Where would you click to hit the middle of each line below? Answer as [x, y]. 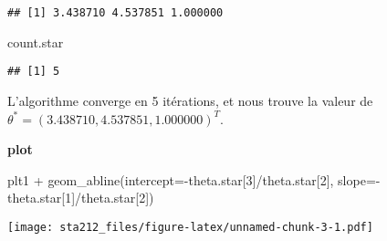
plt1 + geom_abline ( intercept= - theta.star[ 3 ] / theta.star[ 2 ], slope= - [194, 179]
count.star [36, 42]
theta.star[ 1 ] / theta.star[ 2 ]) [81, 198]
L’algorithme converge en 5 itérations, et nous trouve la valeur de [190, 100]
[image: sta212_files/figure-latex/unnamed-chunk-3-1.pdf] [190, 227]
